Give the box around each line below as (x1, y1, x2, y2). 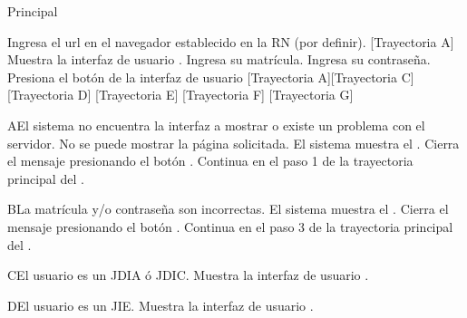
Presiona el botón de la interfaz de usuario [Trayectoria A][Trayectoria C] (7, 67, 414, 86)
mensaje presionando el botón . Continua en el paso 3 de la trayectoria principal (7, 217, 453, 236)
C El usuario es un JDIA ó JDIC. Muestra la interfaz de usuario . (7, 265, 369, 284)
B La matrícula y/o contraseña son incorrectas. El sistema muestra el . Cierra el (7, 199, 449, 218)
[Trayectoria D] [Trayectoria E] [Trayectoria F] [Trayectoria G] (7, 85, 354, 104)
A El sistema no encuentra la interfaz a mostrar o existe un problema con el (7, 115, 425, 134)
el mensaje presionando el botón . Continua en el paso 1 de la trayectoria (7, 151, 413, 170)
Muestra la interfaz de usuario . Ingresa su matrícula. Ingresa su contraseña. (7, 50, 431, 69)
